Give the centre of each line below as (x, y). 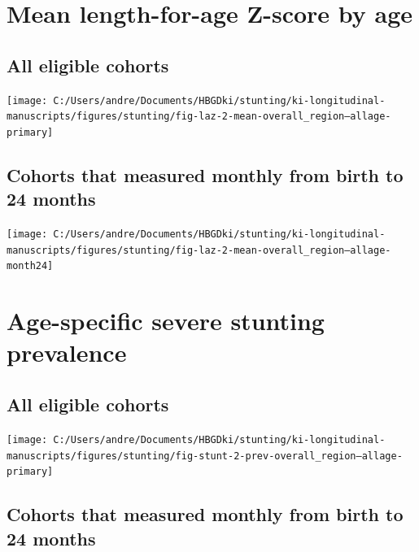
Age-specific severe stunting (166, 321)
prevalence (67, 352)
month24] (30, 266)
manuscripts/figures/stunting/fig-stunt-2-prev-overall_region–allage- (205, 456)
